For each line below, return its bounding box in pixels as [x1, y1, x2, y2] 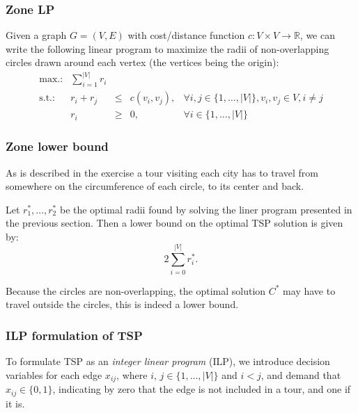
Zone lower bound [6, 138, 109, 155]
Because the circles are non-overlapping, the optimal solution [6, 283, 266, 298]
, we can [299, 28, 335, 42]
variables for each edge [6, 367, 102, 382]
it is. [6, 396, 25, 410]
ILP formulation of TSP [6, 326, 143, 343]
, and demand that [260, 367, 341, 382]
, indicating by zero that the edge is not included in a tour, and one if [52, 382, 351, 396]
